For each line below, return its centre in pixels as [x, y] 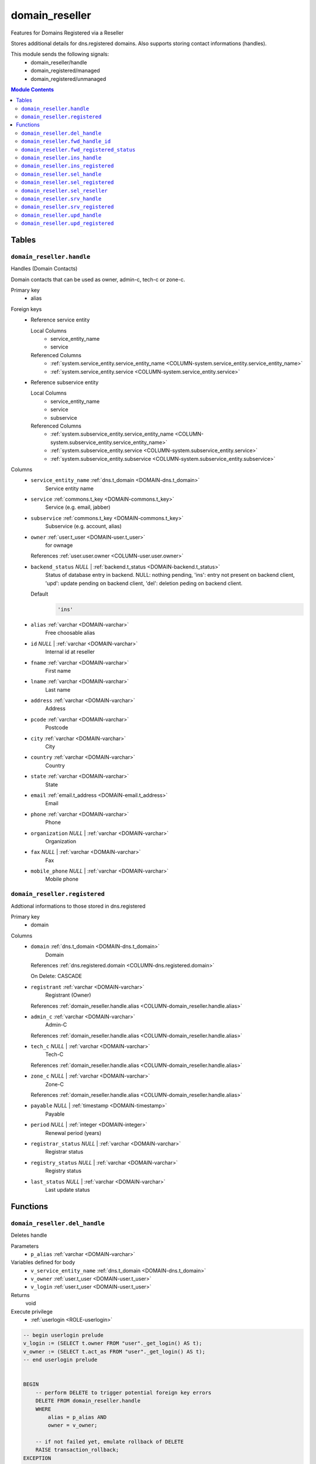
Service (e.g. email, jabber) [78, 507]
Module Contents [32, 89]
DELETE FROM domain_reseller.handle [88, 1401]
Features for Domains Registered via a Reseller [67, 33]
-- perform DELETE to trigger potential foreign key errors [123, 1393]
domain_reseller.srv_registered [68, 207]
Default [39, 594]
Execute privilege [32, 1311]
